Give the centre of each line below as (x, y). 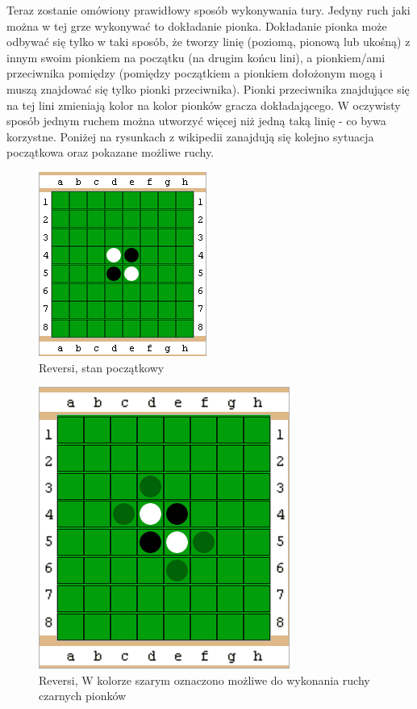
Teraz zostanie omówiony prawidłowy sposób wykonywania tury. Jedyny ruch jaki (208, 10)
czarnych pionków (83, 696)
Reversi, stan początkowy (102, 367)
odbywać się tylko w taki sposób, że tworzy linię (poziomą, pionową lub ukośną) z (208, 42)
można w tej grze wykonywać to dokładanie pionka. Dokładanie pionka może (197, 25)
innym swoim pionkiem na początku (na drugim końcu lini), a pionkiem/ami (196, 57)
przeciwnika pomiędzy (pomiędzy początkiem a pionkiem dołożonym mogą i (195, 73)
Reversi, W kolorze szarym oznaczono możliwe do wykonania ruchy (204, 680)
